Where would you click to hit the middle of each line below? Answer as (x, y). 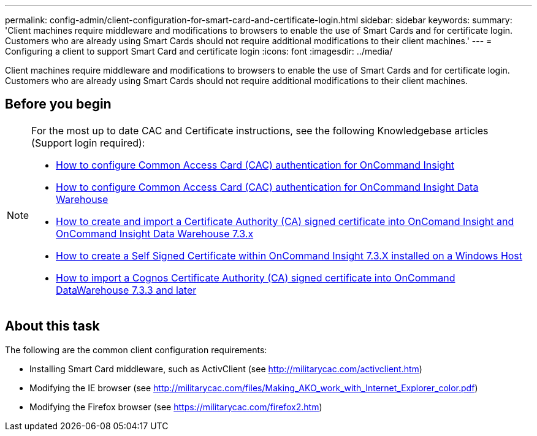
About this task (52, 326)
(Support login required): (88, 143)
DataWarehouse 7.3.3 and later (126, 290)
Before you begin (58, 104)
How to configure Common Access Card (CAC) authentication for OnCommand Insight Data (267, 187)
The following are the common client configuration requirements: (136, 350)
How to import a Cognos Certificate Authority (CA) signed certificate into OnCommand (256, 277)
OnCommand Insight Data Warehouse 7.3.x (155, 233)
